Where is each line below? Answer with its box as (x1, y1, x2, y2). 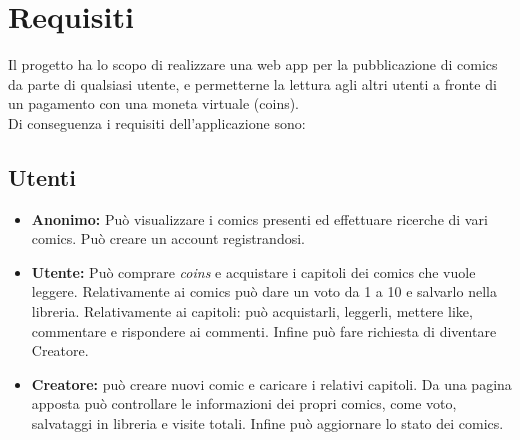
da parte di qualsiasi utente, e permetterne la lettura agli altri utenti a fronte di (8, 73, 497, 94)
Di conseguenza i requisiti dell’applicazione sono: (8, 112, 306, 133)
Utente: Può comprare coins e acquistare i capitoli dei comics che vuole (31, 261, 476, 282)
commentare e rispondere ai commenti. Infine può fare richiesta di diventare (31, 320, 497, 341)
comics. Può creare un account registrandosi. (31, 228, 305, 249)
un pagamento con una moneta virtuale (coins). (8, 93, 300, 114)
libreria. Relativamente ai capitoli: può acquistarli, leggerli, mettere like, (31, 301, 473, 322)
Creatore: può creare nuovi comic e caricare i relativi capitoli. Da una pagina (31, 373, 512, 394)
